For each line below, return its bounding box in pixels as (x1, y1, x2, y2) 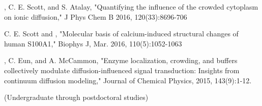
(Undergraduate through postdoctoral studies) (4, 92, 149, 102)
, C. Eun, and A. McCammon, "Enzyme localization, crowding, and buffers (4, 55, 238, 66)
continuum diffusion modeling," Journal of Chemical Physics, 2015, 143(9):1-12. (4, 75, 252, 85)
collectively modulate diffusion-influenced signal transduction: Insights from (4, 65, 240, 75)
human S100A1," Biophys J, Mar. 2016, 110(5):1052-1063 (4, 38, 182, 48)
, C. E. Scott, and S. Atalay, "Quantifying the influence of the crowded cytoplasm (4, 2, 258, 12)
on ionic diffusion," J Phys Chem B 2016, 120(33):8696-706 (4, 11, 187, 22)
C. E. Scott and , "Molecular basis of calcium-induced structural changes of (4, 28, 239, 39)
